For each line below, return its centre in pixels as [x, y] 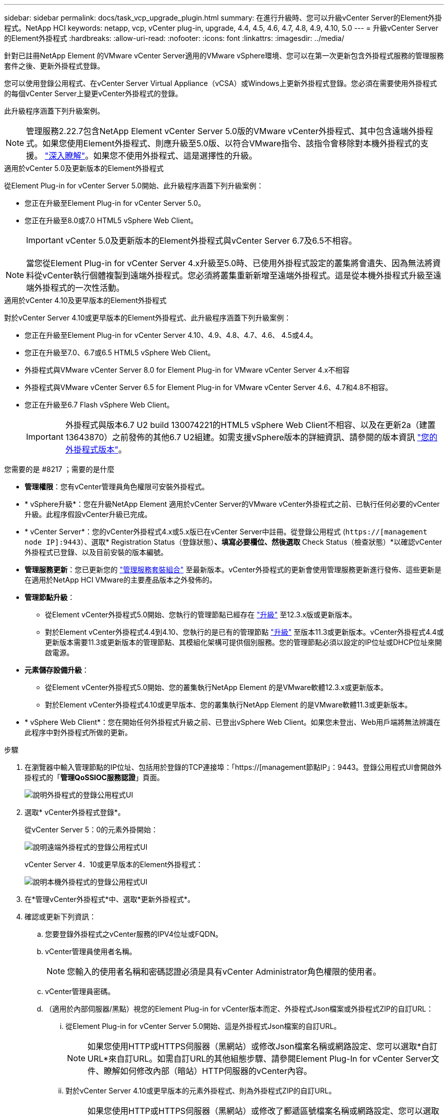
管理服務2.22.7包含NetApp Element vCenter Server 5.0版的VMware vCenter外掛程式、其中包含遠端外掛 [226, 131]
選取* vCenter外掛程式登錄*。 [75, 812]
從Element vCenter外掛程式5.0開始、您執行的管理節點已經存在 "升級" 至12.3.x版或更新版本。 [201, 615]
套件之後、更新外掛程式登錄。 [54, 66]
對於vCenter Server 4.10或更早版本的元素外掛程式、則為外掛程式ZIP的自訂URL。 [201, 1091]
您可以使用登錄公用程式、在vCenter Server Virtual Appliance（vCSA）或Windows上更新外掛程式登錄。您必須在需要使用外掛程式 [221, 83]
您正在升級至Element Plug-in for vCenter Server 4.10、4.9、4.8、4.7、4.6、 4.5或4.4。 [171, 335]
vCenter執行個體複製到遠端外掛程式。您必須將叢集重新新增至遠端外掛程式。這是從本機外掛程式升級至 [238, 275]
